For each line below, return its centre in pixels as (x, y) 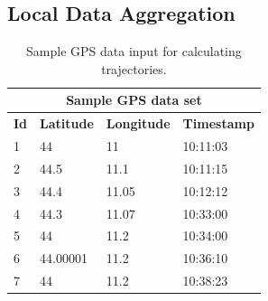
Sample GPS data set (134, 100)
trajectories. (134, 68)
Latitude (67, 123)
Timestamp (218, 123)
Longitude (138, 123)
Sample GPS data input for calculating (134, 51)
